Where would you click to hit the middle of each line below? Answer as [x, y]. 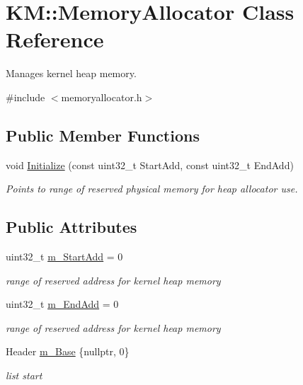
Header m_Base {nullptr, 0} [68, 351]
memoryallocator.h [102, 97]
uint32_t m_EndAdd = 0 [62, 304]
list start [24, 375]
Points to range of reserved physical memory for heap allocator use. [152, 189]
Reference [55, 39]
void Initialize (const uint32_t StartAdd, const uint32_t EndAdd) [150, 165]
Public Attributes [72, 227]
